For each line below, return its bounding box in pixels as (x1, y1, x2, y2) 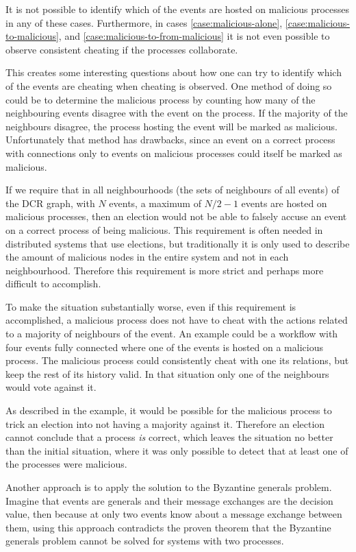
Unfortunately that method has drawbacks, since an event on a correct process (5, 132, 335, 147)
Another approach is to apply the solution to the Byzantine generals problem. (5, 480, 332, 494)
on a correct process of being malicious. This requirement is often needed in (5, 222, 323, 237)
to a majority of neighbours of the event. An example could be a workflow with (5, 326, 338, 341)
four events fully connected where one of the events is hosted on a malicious (5, 339, 323, 354)
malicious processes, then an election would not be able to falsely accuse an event (5, 209, 347, 224)
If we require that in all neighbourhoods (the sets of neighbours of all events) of (5, 182, 340, 197)
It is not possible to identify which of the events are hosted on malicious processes (5, 2, 349, 16)
